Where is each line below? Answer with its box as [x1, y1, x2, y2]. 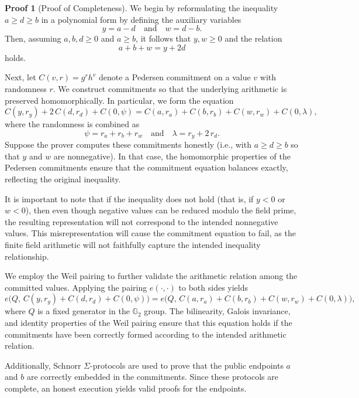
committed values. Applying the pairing [5, 281, 147, 293]
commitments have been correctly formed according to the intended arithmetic [5, 328, 286, 340]
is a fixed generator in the [37, 305, 130, 317]
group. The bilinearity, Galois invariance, [144, 305, 291, 317]
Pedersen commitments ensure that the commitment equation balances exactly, [5, 161, 288, 174]
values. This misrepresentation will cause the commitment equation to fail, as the [5, 227, 296, 239]
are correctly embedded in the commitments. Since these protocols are [26, 370, 279, 383]
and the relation [225, 32, 282, 45]
